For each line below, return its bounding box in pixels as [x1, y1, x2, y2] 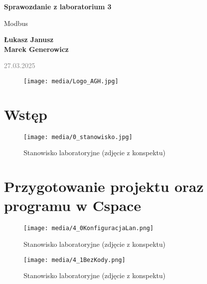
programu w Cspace [4, 195, 141, 215]
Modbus [4, 18, 28, 28]
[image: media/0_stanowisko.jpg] [24, 133, 132, 141]
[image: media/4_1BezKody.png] [24, 256, 126, 263]
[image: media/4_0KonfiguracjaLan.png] [24, 225, 154, 232]
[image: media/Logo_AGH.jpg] [24, 77, 119, 85]
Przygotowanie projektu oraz [4, 176, 204, 196]
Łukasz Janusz [4, 34, 53, 45]
